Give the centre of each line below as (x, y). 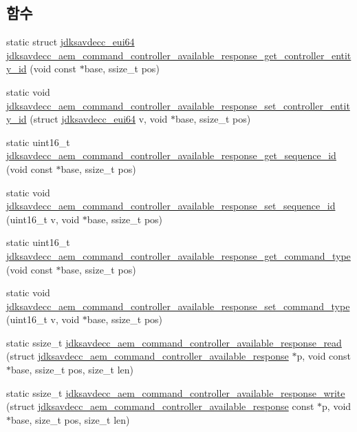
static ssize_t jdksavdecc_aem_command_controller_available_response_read (174, 342)
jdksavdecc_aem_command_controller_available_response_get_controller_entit (179, 55)
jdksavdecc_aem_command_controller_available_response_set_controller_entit (178, 105)
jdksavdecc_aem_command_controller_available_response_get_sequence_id (171, 155)
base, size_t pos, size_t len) (71, 419)
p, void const (324, 356)
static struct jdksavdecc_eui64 (71, 42)
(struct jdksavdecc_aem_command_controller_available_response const (160, 406)
